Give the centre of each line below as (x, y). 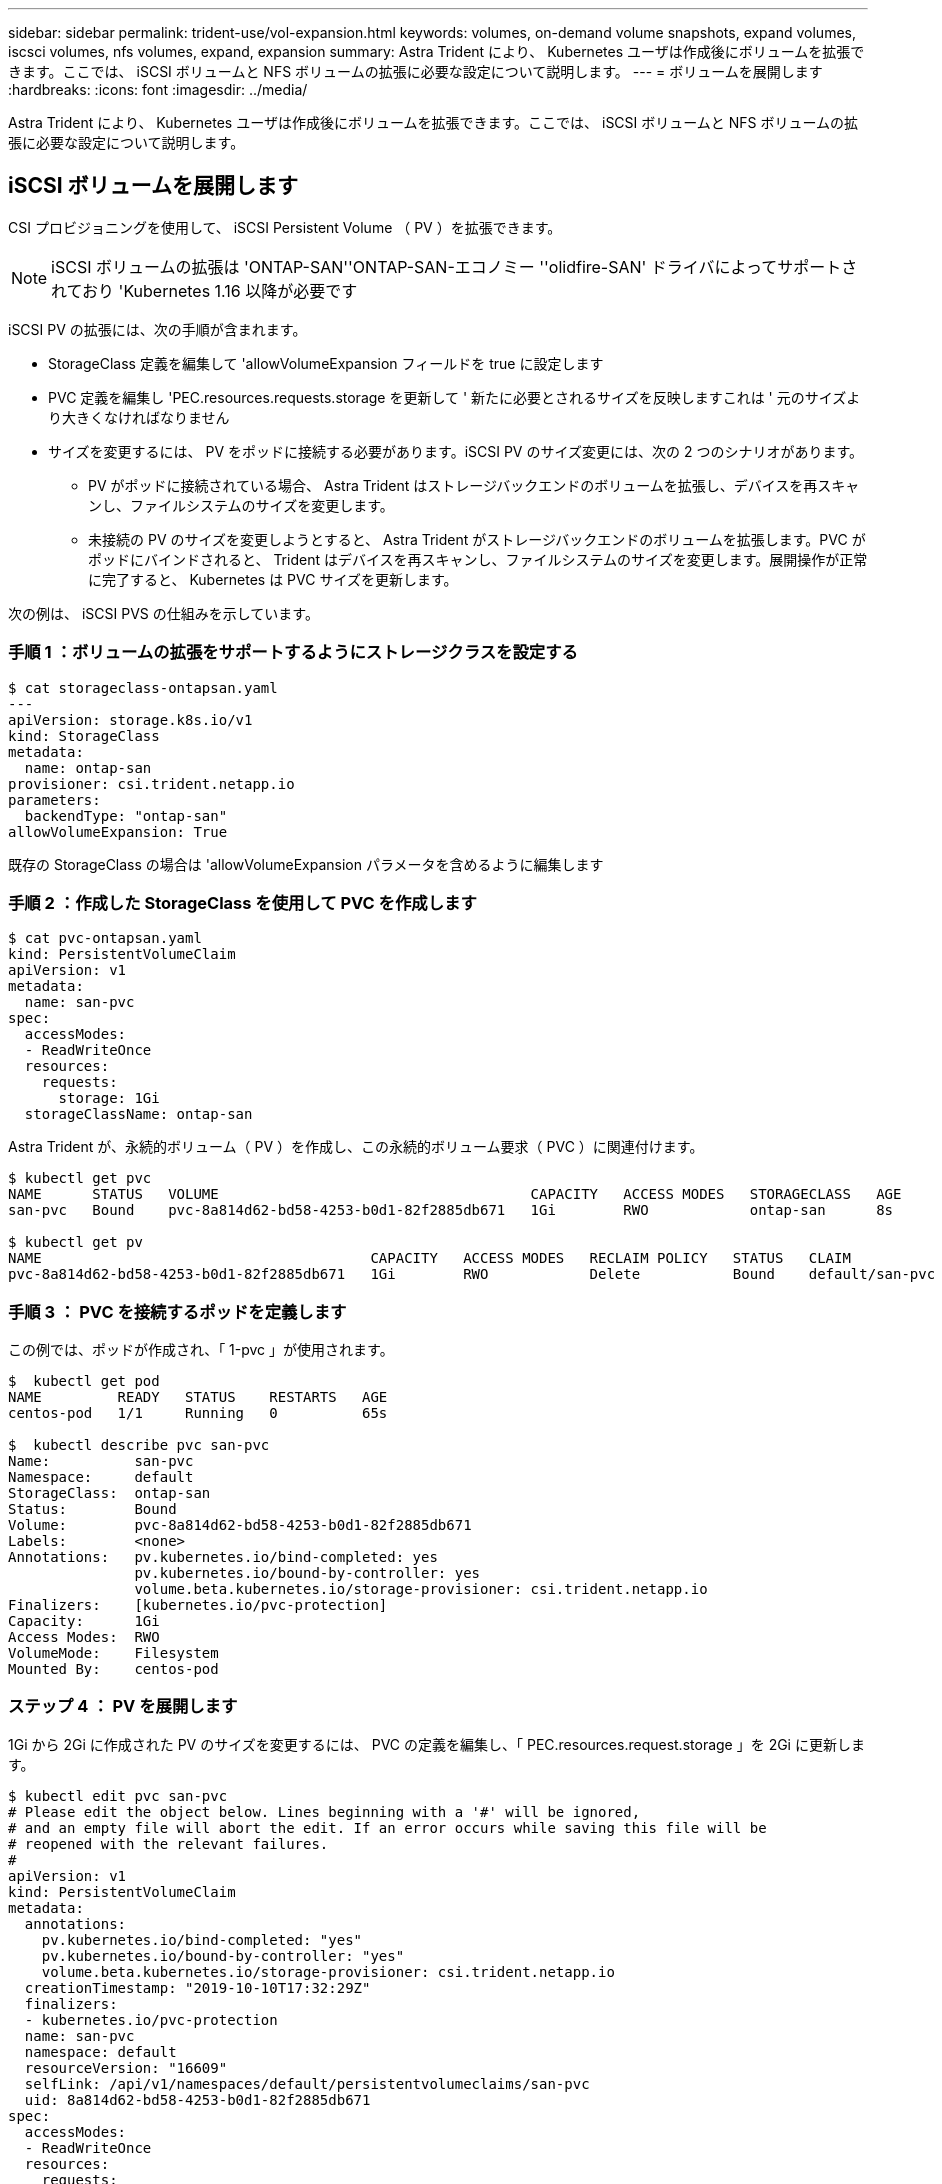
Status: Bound (92, 1509)
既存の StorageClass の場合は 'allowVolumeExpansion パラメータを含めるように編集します (306, 864)
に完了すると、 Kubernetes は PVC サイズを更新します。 (273, 579)
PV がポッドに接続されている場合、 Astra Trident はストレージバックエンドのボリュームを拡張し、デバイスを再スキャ (474, 485)
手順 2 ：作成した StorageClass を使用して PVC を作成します (242, 902)
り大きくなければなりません (139, 417)
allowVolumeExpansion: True (118, 831)
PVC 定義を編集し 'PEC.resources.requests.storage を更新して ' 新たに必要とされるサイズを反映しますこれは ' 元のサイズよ (454, 397)
